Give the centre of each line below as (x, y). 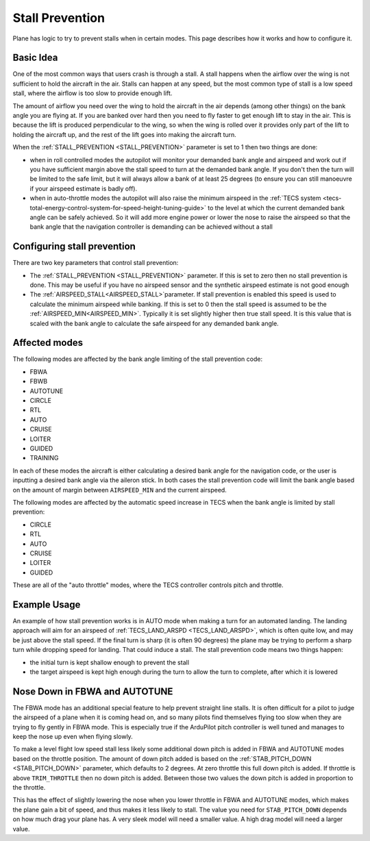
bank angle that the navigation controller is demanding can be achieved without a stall (151, 227)
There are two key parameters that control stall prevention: (96, 263)
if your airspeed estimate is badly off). (83, 188)
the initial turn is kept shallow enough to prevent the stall (110, 662)
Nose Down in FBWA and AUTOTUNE (93, 691)
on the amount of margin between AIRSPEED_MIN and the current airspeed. (120, 490)
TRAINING (44, 458)
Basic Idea (35, 58)
